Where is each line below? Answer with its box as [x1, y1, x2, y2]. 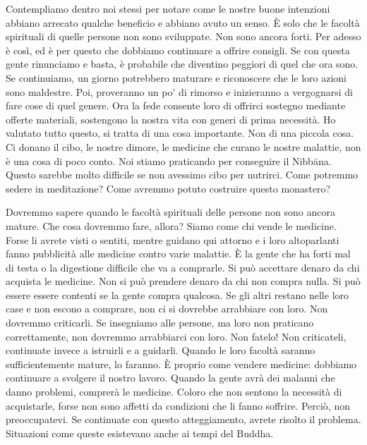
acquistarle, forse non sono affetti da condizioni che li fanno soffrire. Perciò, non [6, 398, 350, 413]
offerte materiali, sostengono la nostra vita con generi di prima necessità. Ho [6, 111, 336, 126]
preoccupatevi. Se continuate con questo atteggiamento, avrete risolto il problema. [6, 412, 361, 427]
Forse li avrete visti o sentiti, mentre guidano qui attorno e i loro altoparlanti [6, 232, 339, 247]
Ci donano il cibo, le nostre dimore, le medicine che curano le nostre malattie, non [6, 139, 361, 154]
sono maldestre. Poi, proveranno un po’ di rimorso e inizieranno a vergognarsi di [6, 84, 354, 99]
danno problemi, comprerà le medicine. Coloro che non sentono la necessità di [6, 384, 342, 399]
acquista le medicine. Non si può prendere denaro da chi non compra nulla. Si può [6, 274, 361, 288]
